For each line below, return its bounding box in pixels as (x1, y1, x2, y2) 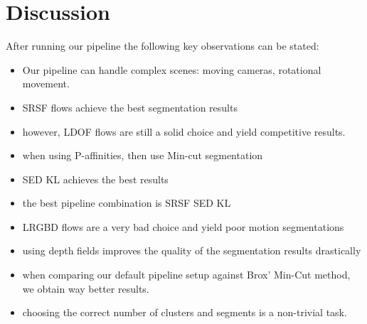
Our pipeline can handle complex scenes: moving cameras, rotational (22, 62, 321, 77)
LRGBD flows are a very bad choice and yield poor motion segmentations (22, 219, 344, 234)
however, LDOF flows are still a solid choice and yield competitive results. (22, 124, 346, 139)
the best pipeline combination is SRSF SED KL (22, 195, 231, 210)
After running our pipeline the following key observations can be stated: (6, 38, 319, 53)
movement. (22, 76, 70, 91)
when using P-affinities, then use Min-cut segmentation (22, 148, 263, 163)
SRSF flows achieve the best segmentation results (22, 99, 238, 114)
